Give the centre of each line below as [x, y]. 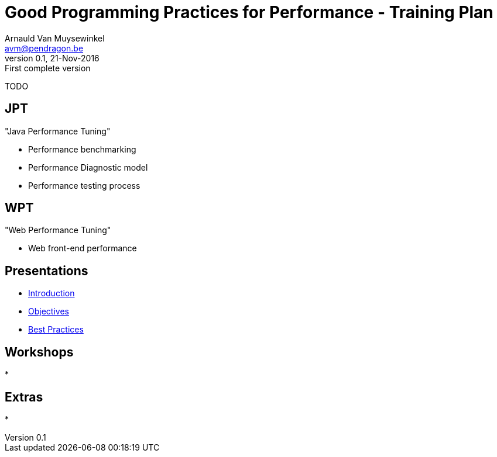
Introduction [52, 293]
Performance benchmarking [82, 149]
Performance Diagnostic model [88, 167]
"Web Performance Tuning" [58, 230]
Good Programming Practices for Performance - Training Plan [249, 12]
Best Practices [56, 330]
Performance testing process [84, 185]
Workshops [39, 352]
